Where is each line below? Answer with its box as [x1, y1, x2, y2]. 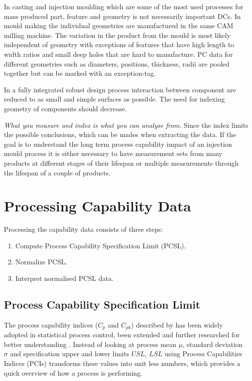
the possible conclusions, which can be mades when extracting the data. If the [4, 129, 236, 139]
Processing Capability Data [4, 196, 191, 216]
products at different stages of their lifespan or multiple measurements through [4, 157, 239, 168]
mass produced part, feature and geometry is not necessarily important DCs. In [4, 11, 241, 21]
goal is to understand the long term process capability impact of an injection [4, 139, 232, 149]
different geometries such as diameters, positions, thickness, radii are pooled [4, 58, 230, 69]
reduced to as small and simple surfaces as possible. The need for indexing [4, 94, 225, 104]
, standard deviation [183, 339, 243, 349]
